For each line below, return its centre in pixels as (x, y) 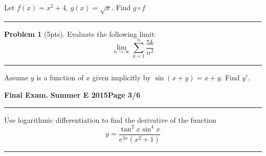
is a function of (60, 77)
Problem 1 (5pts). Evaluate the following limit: (80, 34)
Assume (16, 77)
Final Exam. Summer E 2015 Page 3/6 (72, 95)
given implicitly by (121, 77)
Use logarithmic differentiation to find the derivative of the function (110, 119)
